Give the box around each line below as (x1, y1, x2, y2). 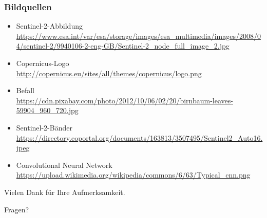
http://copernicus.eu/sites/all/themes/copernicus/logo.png (16, 68, 202, 78)
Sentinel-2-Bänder (16, 122, 72, 133)
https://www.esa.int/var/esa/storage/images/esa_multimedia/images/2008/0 (16, 30, 261, 41)
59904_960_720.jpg (16, 105, 79, 116)
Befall (16, 85, 34, 96)
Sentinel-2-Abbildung (16, 20, 83, 31)
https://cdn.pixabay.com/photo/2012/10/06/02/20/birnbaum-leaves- (16, 95, 233, 105)
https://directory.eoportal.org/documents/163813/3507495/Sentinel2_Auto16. (16, 132, 263, 143)
